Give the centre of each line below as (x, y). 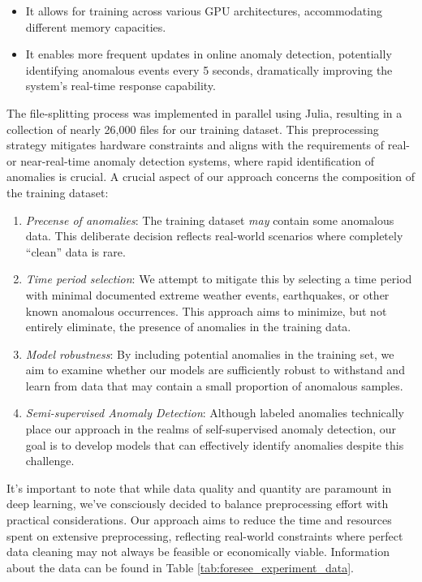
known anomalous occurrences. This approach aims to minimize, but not (206, 310)
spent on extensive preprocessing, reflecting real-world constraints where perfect (205, 535)
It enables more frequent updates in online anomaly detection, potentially (209, 54)
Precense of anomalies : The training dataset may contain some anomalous (210, 220)
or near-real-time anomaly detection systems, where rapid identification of (191, 160)
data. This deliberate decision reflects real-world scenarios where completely (214, 236)
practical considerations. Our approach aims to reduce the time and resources (199, 520)
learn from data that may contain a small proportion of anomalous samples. (214, 385)
